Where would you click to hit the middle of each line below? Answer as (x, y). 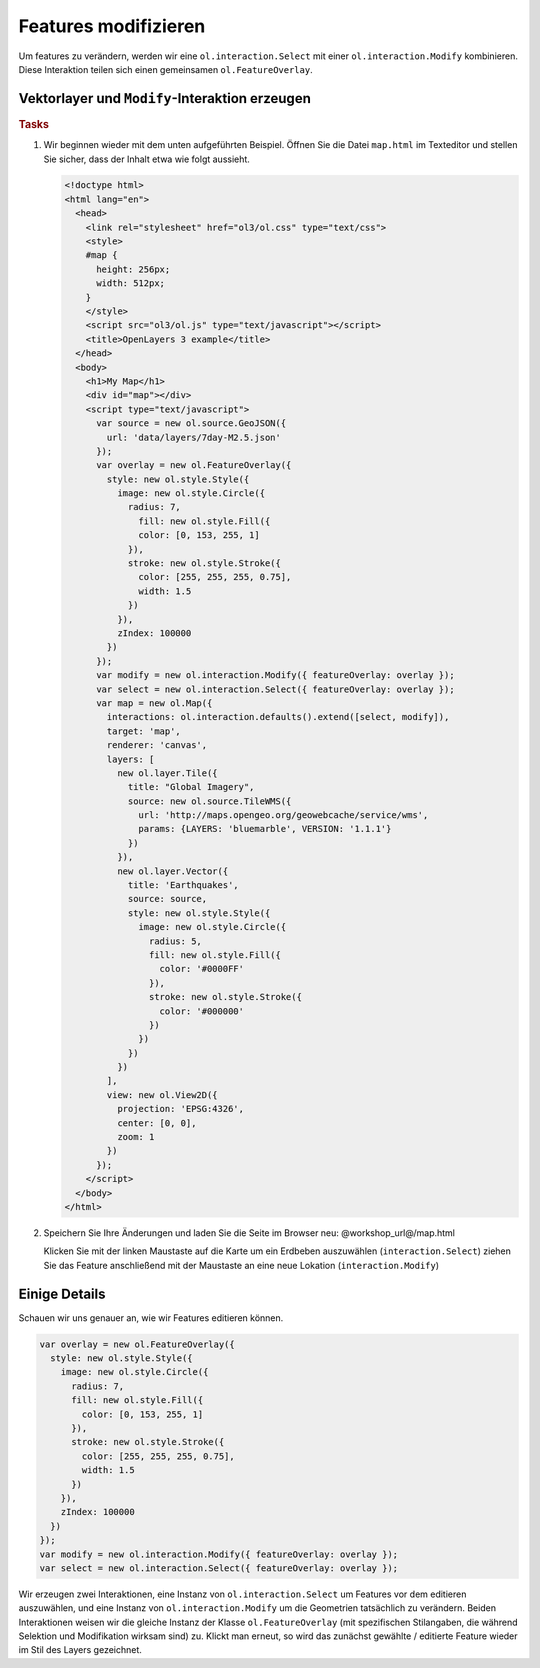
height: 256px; (133, 269)
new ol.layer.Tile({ (167, 773)
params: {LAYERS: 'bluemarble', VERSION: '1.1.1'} (265, 829)
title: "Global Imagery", (191, 787)
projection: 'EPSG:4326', (180, 1109)
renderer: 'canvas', (157, 745)
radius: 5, (175, 941)
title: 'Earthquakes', (183, 885)
